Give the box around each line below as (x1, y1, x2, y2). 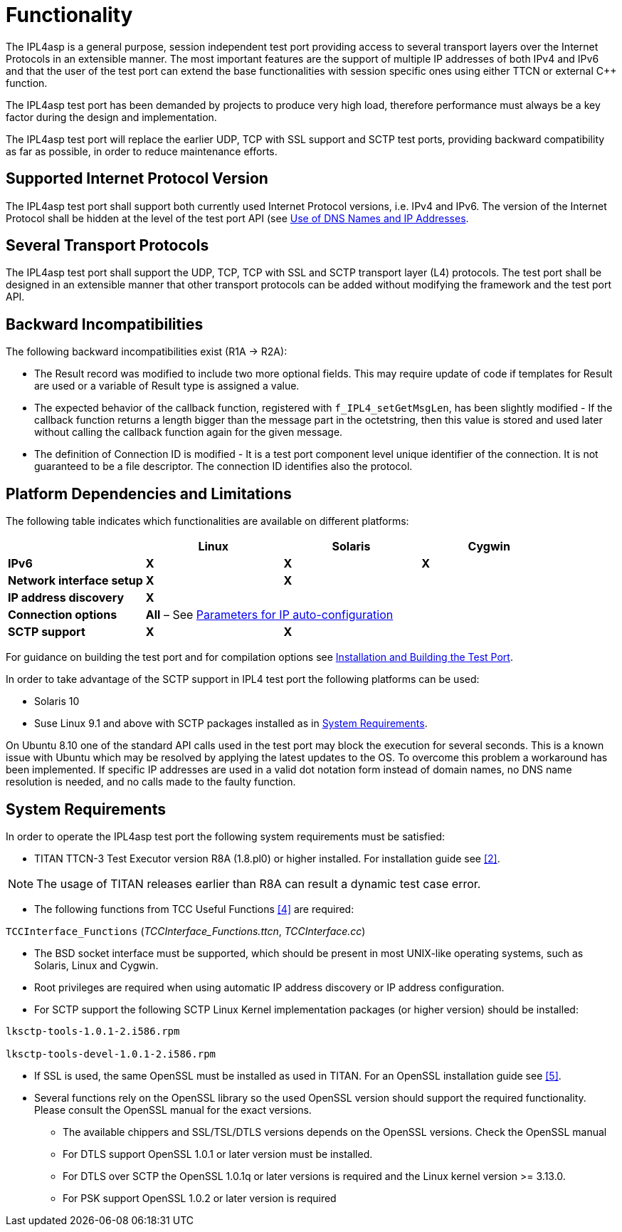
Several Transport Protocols (6, 236, 209, 255)
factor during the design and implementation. (6, 110, 217, 123)
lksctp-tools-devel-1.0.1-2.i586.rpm (6, 1048, 216, 1060)
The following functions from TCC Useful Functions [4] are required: (34, 902, 354, 915)
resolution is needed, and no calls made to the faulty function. (6, 776, 296, 788)
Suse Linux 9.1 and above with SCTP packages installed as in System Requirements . (34, 717, 428, 730)
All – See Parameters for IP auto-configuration (145, 607, 394, 622)
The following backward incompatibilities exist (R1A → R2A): (6, 345, 288, 358)
